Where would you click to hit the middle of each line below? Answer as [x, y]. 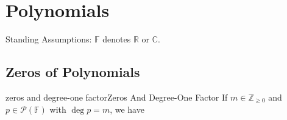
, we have [127, 109]
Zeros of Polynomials [73, 72]
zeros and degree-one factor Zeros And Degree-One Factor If [117, 97]
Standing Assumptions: [49, 39]
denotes [117, 39]
